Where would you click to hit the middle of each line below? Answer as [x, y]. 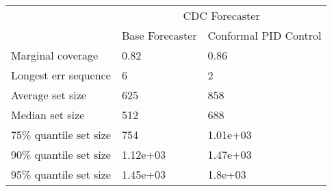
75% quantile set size [61, 135]
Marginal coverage [55, 55]
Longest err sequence [61, 75]
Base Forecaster [159, 35]
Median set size [48, 115]
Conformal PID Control [265, 35]
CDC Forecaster [221, 15]
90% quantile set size [61, 154]
